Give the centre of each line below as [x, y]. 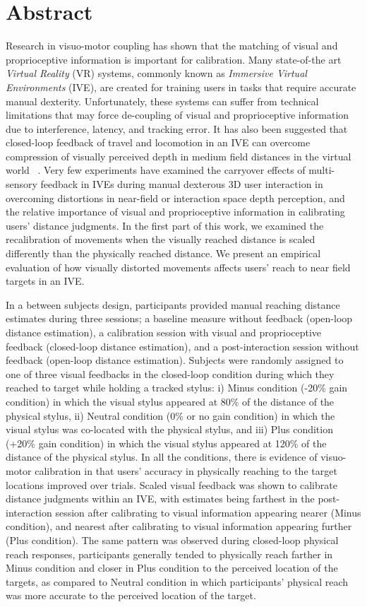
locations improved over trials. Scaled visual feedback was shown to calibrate [172, 484]
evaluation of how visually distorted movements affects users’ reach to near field [178, 267]
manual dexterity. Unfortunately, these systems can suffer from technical [162, 101]
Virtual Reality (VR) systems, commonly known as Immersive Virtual [156, 73]
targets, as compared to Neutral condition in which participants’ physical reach [177, 581]
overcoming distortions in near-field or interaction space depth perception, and [175, 198]
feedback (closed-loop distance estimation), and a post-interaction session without [182, 346]
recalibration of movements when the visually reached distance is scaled [161, 239]
